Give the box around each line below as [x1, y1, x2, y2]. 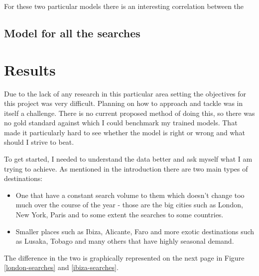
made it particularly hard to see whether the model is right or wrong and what [4, 127, 245, 137]
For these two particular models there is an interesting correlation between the [4, 1, 244, 11]
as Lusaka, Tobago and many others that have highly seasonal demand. [15, 236, 234, 246]
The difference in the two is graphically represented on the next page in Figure [4, 252, 245, 263]
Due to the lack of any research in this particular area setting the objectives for [4, 88, 247, 98]
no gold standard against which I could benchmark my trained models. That [4, 117, 238, 128]
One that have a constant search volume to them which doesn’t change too [15, 189, 245, 200]
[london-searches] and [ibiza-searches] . [4, 262, 119, 273]
